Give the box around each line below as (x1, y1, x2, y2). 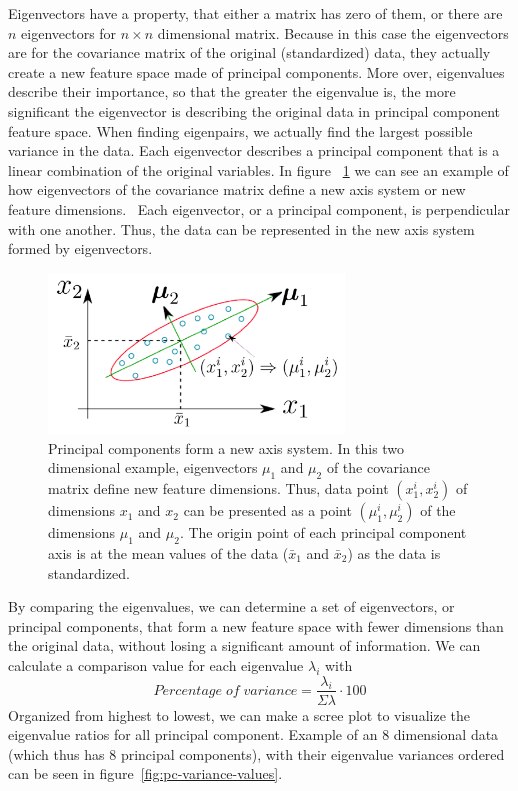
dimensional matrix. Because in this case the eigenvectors (157, 22, 509, 43)
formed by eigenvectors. (8, 238, 153, 259)
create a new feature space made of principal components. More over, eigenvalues (8, 61, 505, 82)
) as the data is (347, 542, 441, 563)
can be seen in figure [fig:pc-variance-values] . (8, 763, 283, 784)
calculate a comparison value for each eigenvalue (8, 654, 304, 675)
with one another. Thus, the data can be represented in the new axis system (8, 218, 475, 239)
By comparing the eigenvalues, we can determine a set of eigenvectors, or (8, 596, 455, 617)
